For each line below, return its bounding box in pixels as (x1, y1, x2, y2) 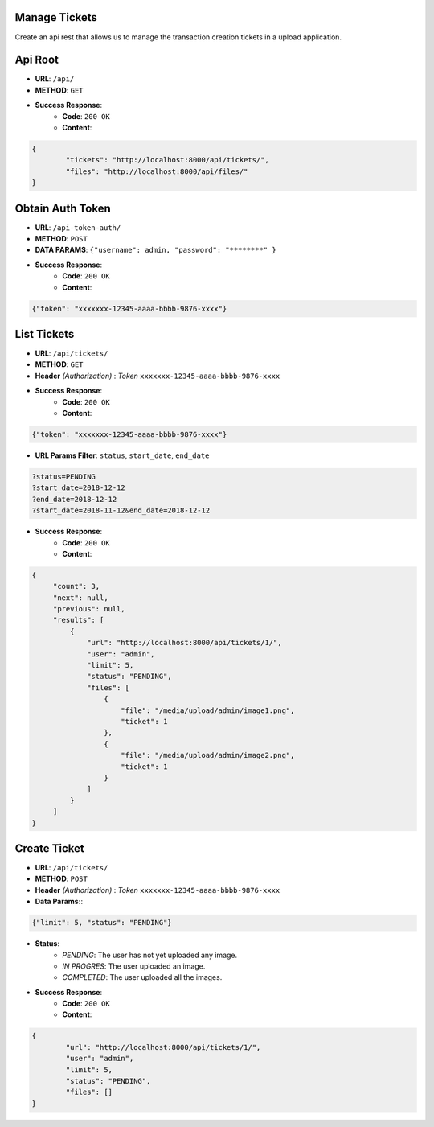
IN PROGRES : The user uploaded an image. (62, 961, 206, 971)
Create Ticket (14, 841, 84, 855)
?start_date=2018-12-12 (31, 483, 126, 492)
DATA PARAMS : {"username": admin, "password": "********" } (35, 245, 276, 255)
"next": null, (52, 593, 108, 603)
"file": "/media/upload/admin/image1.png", (121, 705, 295, 715)
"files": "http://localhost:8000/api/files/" (65, 167, 248, 176)
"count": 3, (52, 582, 100, 591)
